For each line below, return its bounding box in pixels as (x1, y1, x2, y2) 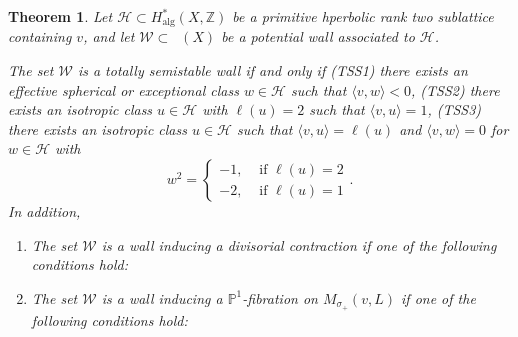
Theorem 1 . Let (8, 6, 113, 26)
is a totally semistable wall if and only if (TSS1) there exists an (77, 60, 468, 81)
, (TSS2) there (411, 79, 500, 100)
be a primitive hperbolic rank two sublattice (232, 6, 494, 26)
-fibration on (242, 287, 318, 308)
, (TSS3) (427, 99, 482, 120)
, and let (83, 26, 135, 47)
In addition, (8, 201, 81, 222)
